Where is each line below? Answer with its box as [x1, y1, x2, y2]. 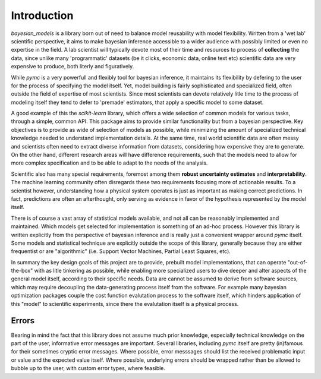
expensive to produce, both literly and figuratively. [11, 63, 134, 70]
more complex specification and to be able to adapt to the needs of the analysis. [11, 159, 208, 166]
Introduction [11, 9, 74, 22]
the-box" [11, 267, 33, 274]
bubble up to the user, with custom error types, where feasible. [11, 365, 166, 372]
